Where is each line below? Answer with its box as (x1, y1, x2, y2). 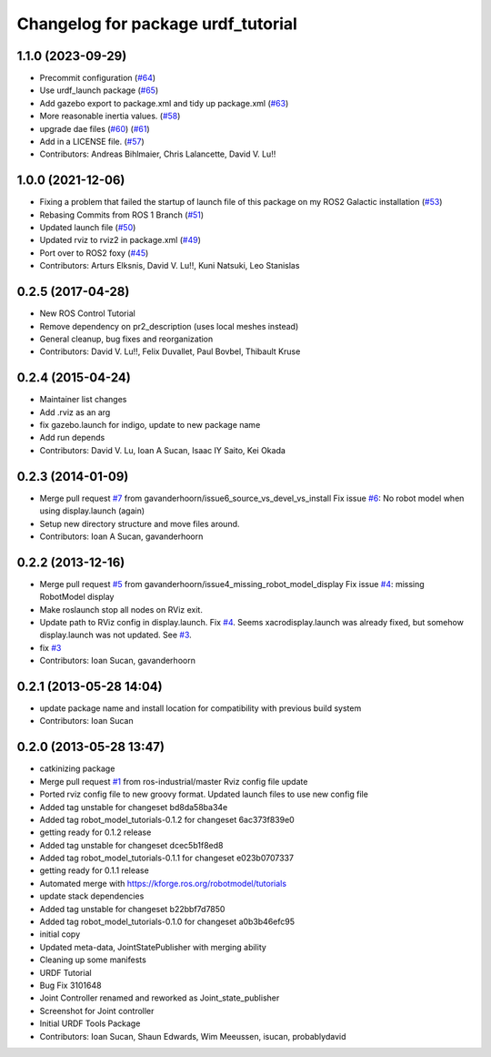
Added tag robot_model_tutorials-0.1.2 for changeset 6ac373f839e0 (39, 814, 295, 825)
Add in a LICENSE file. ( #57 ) (39, 137, 145, 147)
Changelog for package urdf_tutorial (16, 14, 297, 34)
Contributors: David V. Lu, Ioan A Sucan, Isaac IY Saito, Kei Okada (39, 444, 286, 455)
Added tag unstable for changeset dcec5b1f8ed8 (39, 839, 224, 850)
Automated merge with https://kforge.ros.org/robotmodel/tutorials (39, 878, 286, 889)
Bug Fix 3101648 (39, 980, 102, 991)
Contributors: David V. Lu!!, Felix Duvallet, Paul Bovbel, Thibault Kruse (39, 346, 301, 357)
